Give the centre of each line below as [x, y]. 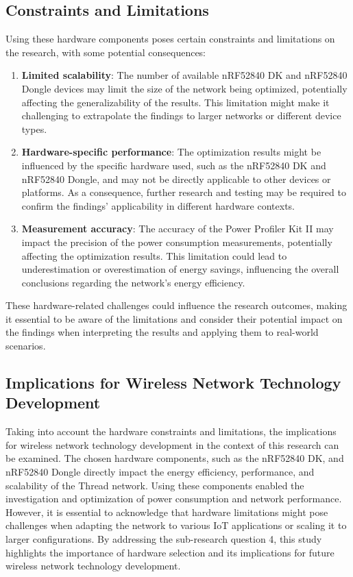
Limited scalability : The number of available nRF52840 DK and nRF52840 [184, 75]
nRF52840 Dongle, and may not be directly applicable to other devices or [176, 179]
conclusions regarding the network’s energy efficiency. [133, 282]
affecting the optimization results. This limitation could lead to [154, 255]
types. [34, 128]
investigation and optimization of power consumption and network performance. [174, 499]
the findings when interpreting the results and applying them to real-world [162, 332]
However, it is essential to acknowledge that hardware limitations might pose [167, 512]
